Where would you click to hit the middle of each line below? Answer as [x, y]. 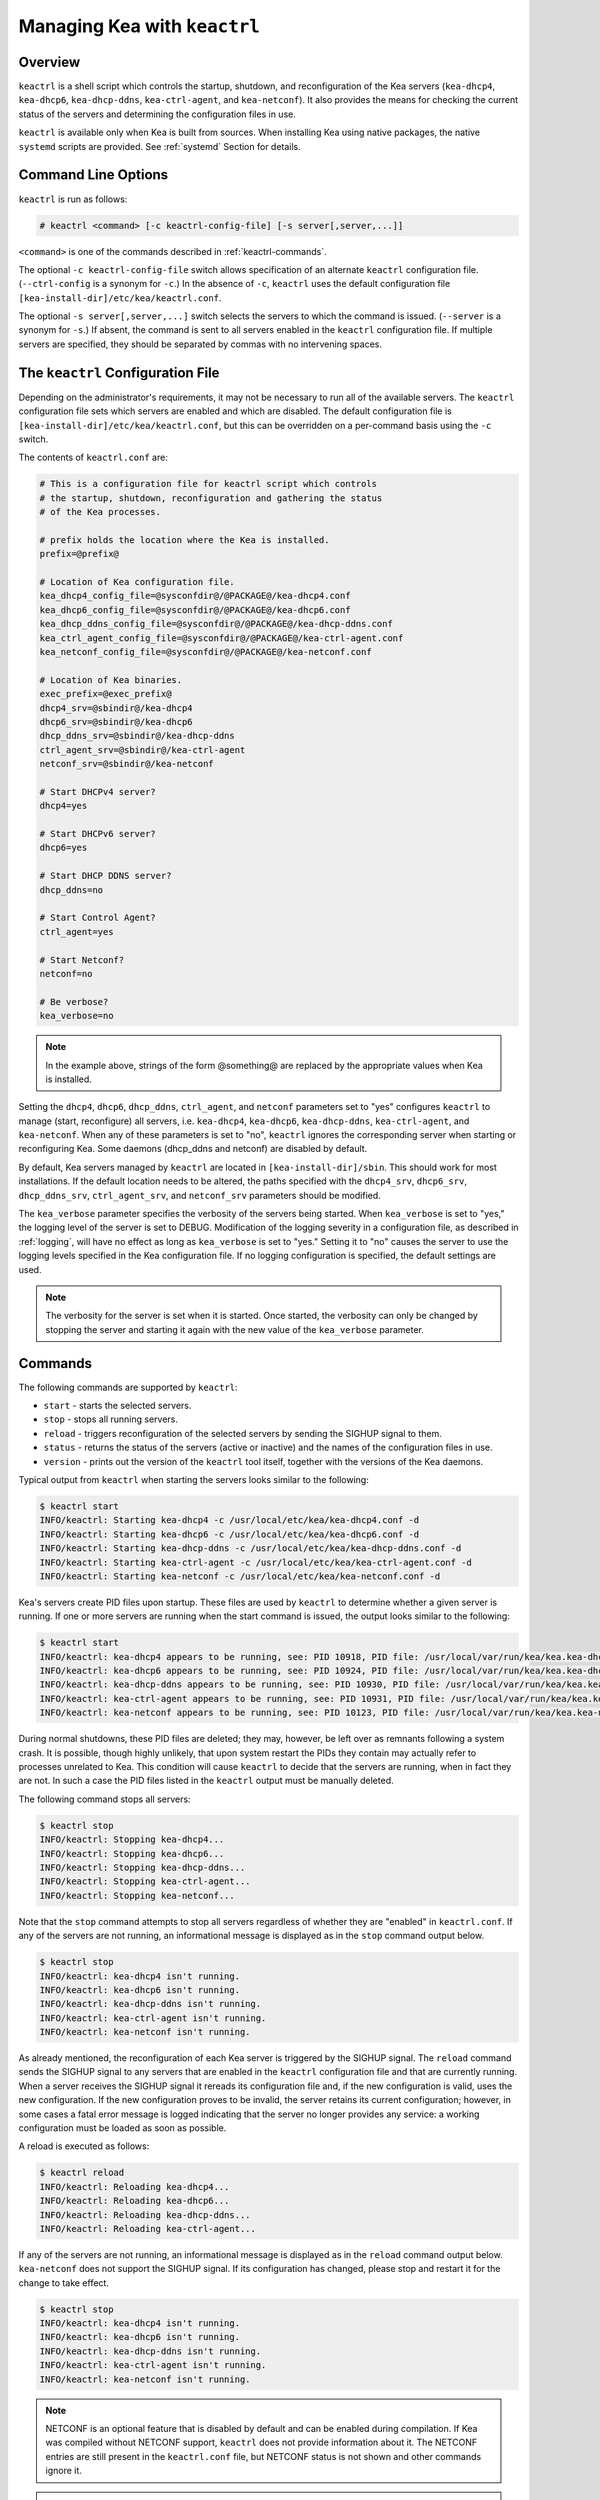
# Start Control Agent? [98, 918]
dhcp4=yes [63, 806]
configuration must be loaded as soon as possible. [122, 2128]
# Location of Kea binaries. [111, 679]
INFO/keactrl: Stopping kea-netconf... [137, 1895]
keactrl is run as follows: [73, 199]
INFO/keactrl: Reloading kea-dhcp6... [134, 2201]
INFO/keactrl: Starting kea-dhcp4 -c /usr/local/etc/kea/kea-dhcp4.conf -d [229, 1520]
